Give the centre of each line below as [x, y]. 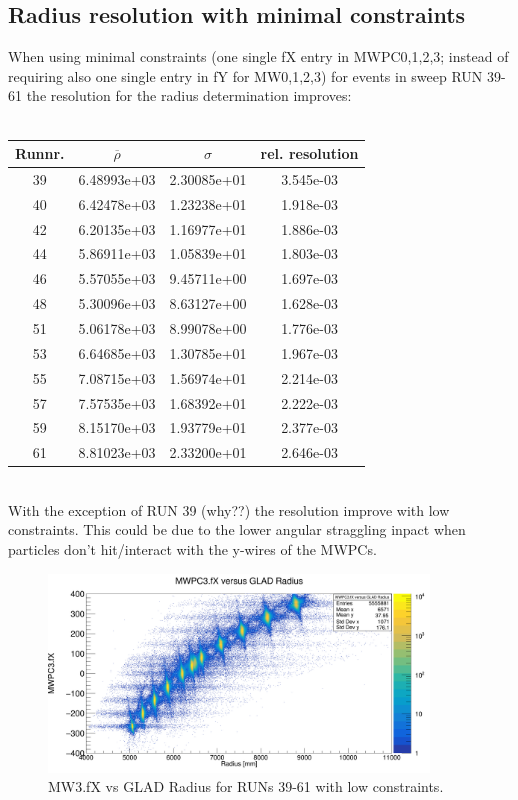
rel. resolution [309, 153]
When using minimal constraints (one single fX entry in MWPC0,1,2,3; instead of [258, 56]
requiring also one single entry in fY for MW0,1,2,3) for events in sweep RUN [245, 75]
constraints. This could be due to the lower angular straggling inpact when [237, 529]
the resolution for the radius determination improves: [189, 95]
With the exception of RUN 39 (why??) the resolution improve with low [229, 509]
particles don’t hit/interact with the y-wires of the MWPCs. [192, 549]
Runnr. [40, 153]
